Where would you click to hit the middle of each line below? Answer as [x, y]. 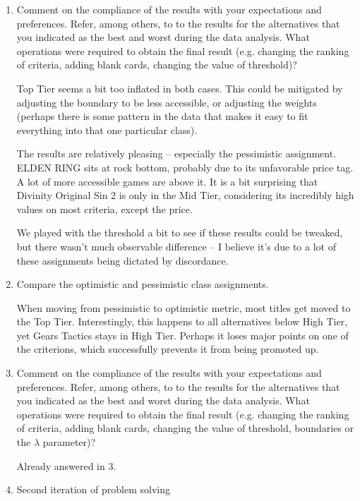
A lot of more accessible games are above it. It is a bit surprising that [167, 181]
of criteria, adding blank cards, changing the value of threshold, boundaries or [185, 428]
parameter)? [69, 442]
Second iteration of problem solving [93, 489]
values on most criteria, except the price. [104, 209]
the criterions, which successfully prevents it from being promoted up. [168, 349]
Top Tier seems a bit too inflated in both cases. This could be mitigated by [180, 88]
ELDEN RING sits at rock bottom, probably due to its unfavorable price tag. [185, 167]
